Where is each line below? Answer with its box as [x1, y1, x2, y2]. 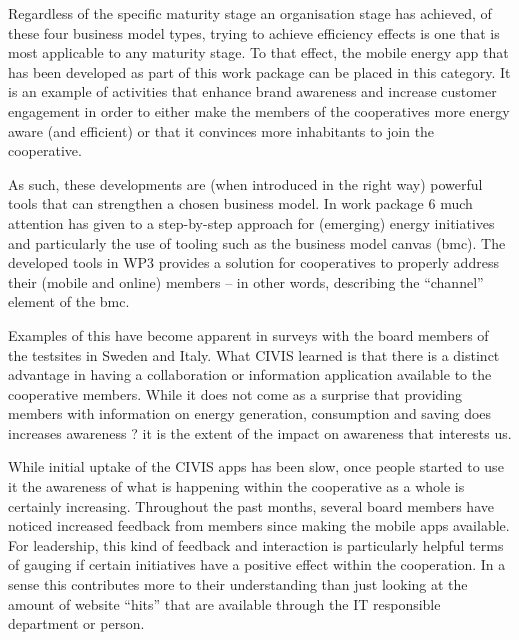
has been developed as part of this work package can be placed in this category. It [8, 61, 511, 82]
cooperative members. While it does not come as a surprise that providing [8, 383, 463, 404]
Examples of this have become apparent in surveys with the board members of [8, 324, 489, 345]
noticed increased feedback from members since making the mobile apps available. [8, 515, 510, 536]
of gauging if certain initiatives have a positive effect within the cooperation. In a [8, 554, 506, 575]
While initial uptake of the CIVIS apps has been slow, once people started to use [8, 456, 504, 477]
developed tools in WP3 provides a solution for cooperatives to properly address [8, 252, 499, 273]
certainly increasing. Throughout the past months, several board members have [8, 495, 494, 516]
